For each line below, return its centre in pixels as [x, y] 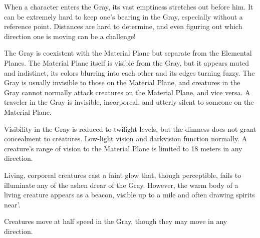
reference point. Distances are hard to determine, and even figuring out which [123, 26]
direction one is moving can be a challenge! [70, 36]
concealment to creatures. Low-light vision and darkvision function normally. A [126, 139]
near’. [12, 204]
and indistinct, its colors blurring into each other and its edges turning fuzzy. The [129, 72]
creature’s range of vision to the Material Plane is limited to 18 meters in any [123, 148]
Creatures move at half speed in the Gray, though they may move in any [116, 221]
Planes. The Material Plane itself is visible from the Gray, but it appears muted [127, 62]
